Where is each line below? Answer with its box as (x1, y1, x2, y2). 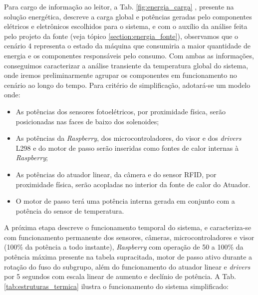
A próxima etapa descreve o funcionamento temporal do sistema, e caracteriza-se (4, 222, 252, 233)
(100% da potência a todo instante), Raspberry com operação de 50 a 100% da (4, 242, 244, 252)
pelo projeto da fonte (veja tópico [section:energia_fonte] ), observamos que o (4, 30, 238, 41)
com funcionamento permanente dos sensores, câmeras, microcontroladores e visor (4, 232, 255, 242)
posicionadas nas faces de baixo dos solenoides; (15, 116, 159, 126)
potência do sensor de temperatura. (15, 205, 124, 216)
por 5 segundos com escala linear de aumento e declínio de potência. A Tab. (4, 271, 236, 282)
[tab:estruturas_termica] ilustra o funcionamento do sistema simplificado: (4, 281, 229, 291)
